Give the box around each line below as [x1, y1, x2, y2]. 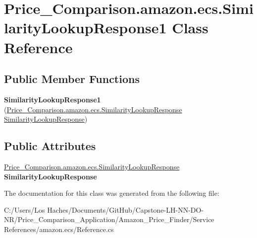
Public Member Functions [4, 71, 140, 86]
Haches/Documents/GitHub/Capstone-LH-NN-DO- [47, 204, 204, 215]
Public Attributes [4, 138, 96, 154]
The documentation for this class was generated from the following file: [4, 188, 219, 198]
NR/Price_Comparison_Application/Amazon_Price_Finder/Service [4, 214, 214, 225]
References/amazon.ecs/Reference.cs [4, 224, 114, 234]
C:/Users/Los [4, 204, 45, 215]
